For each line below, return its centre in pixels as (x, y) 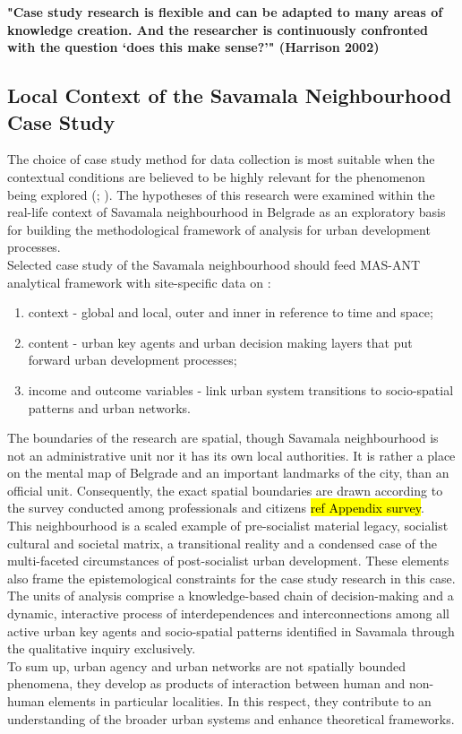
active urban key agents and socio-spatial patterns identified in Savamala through (231, 630)
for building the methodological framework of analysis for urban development (219, 229)
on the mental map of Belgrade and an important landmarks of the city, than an (228, 473)
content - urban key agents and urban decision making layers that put (220, 342)
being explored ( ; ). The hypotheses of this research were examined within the (221, 194)
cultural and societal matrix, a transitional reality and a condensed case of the (222, 543)
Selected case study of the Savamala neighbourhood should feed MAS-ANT (214, 264)
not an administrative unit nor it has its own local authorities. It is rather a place (231, 455)
